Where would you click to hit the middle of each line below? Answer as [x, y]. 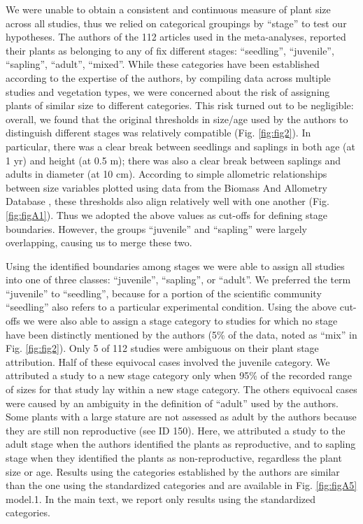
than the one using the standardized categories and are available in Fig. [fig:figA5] [181, 485]
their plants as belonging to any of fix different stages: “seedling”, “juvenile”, [170, 50]
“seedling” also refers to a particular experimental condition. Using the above [171, 307]
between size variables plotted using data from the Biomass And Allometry [166, 187]
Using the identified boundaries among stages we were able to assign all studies [175, 265]
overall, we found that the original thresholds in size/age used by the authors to [177, 119]
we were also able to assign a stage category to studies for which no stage [180, 321]
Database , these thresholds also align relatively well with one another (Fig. [168, 201]
